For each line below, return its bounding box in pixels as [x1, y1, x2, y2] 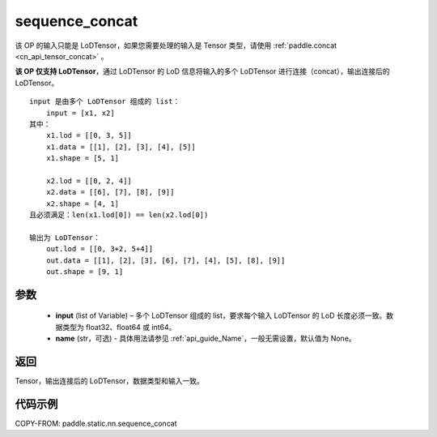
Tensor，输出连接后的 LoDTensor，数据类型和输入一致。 [15, 376, 204, 386]
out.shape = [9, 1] [45, 267, 124, 276]
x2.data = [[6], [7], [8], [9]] [45, 187, 175, 197]
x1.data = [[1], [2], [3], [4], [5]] [45, 142, 196, 152]
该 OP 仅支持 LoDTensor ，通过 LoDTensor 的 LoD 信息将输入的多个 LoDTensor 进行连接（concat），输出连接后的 [15, 66, 390, 76]
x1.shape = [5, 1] [45, 154, 120, 163]
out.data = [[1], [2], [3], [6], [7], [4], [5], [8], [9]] [45, 255, 286, 265]
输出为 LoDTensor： [29, 233, 101, 242]
